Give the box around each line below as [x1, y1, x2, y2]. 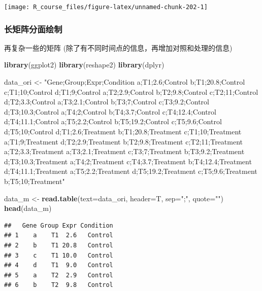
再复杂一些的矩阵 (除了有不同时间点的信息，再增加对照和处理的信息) [4, 42, 233, 53]
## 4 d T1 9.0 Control [4, 262, 113, 269]
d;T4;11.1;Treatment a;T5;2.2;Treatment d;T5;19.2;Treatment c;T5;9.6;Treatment [4, 166, 257, 176]
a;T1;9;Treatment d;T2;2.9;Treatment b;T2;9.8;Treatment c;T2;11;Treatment [4, 136, 243, 147]
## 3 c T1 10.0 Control [4, 251, 113, 259]
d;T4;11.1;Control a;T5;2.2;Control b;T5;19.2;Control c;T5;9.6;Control [4, 116, 222, 127]
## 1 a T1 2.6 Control [4, 232, 113, 239]
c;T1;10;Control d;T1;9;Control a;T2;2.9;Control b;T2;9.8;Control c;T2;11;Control [4, 86, 258, 97]
